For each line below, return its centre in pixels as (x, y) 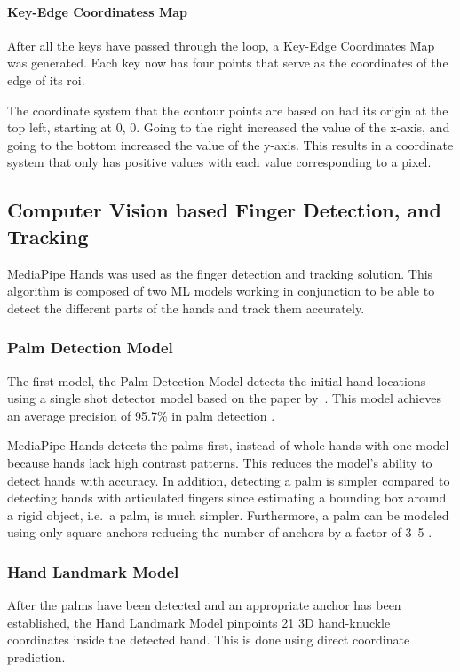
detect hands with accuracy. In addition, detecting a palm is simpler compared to (229, 480)
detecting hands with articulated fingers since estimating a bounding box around (227, 498)
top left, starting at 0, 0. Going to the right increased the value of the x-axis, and (229, 127)
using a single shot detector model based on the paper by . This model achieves (224, 398)
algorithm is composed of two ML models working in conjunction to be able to (221, 291)
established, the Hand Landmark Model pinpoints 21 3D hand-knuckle (199, 622)
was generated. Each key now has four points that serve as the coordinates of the (228, 63)
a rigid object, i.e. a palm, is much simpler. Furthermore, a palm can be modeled (228, 514)
